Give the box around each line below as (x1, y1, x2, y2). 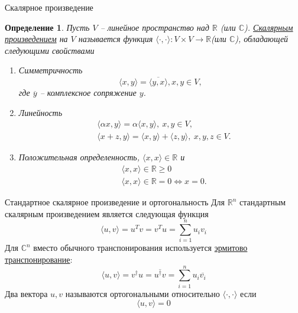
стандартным (239, 196, 286, 208)
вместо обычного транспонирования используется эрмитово (33, 241, 248, 254)
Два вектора (5, 287, 48, 299)
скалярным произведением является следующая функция (5, 207, 209, 220)
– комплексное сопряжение (40, 86, 137, 99)
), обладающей (235, 33, 289, 45)
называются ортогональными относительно (65, 287, 220, 299)
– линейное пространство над (100, 21, 209, 33)
